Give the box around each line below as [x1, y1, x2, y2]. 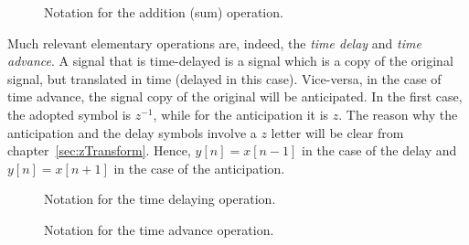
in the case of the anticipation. [113, 158, 285, 177]
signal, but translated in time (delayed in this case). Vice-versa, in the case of [7, 69, 442, 88]
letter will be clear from [271, 122, 404, 142]
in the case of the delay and [302, 141, 457, 160]
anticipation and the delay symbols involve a [7, 122, 257, 142]
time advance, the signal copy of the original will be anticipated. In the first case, [7, 87, 463, 106]
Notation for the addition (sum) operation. [44, 3, 283, 21]
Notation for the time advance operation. [44, 219, 274, 239]
